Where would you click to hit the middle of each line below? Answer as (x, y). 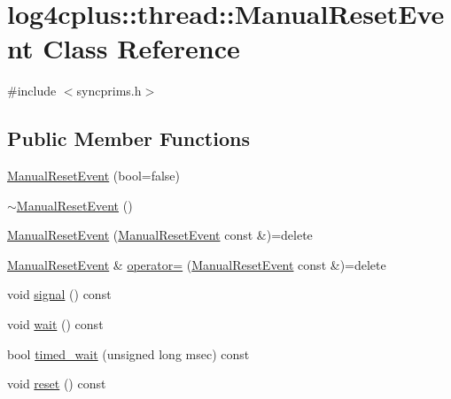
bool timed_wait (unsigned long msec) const (128, 353)
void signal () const (59, 294)
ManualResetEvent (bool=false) (94, 176)
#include (32, 91)
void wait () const (55, 324)
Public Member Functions (128, 138)
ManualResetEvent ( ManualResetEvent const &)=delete (160, 235)
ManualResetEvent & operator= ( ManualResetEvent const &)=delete (197, 264)
